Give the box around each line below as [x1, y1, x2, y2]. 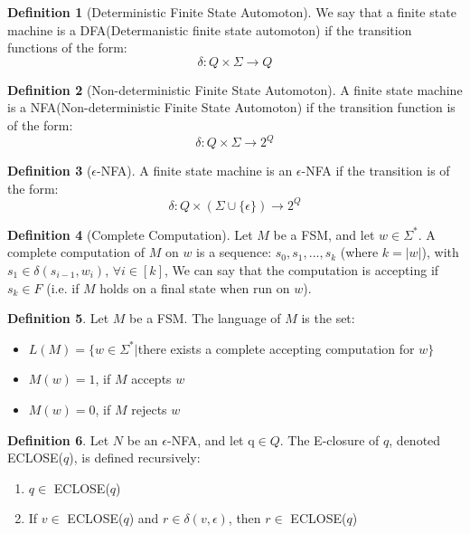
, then [228, 509, 261, 528]
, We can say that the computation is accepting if [164, 260, 439, 279]
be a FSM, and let [273, 224, 375, 243]
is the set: [301, 309, 355, 328]
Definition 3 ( [7, 161, 92, 180]
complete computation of [7, 243, 146, 262]
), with [421, 243, 459, 262]
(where [340, 243, 379, 262]
